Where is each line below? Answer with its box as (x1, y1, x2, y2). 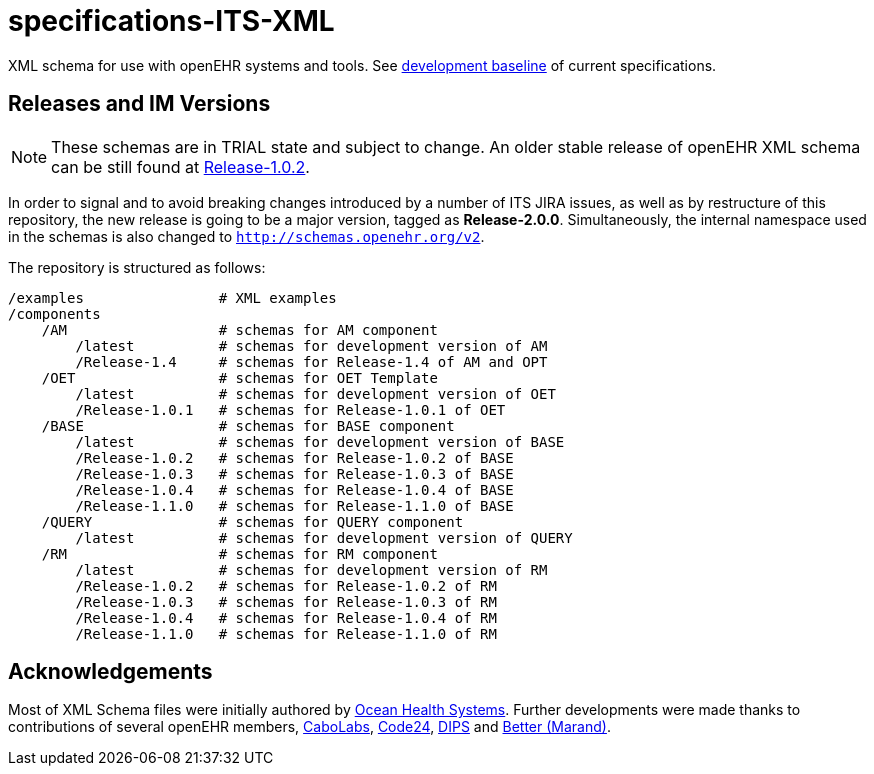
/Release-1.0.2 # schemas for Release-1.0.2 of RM (75, 577, 497, 594)
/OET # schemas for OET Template (41, 369, 438, 386)
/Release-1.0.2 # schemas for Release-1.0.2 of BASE (75, 449, 514, 466)
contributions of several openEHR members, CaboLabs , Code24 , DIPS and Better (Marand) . (8, 718, 611, 736)
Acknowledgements (8, 659, 213, 685)
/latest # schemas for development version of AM (75, 337, 548, 354)
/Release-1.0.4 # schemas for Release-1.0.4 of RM (75, 609, 497, 626)
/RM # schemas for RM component (41, 545, 438, 562)
